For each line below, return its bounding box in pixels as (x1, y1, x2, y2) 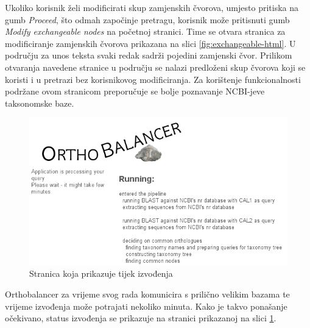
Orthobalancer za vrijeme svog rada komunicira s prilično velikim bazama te (5, 288, 290, 301)
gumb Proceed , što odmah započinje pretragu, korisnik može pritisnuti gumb (5, 13, 290, 26)
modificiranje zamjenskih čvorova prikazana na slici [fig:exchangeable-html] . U (5, 37, 296, 49)
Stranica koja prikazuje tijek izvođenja (29, 267, 173, 280)
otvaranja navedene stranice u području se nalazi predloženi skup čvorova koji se (5, 60, 306, 73)
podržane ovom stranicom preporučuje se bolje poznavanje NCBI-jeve (5, 85, 265, 98)
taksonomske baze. (5, 96, 74, 109)
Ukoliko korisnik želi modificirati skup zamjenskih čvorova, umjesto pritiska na (5, 1, 299, 13)
